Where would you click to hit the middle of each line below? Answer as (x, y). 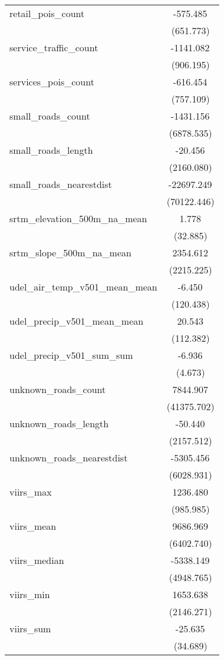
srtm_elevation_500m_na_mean (78, 218)
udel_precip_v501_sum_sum (71, 355)
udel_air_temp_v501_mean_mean (83, 287)
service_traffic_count (54, 47)
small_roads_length (51, 150)
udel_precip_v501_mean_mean (77, 321)
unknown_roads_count (58, 389)
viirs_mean (33, 526)
